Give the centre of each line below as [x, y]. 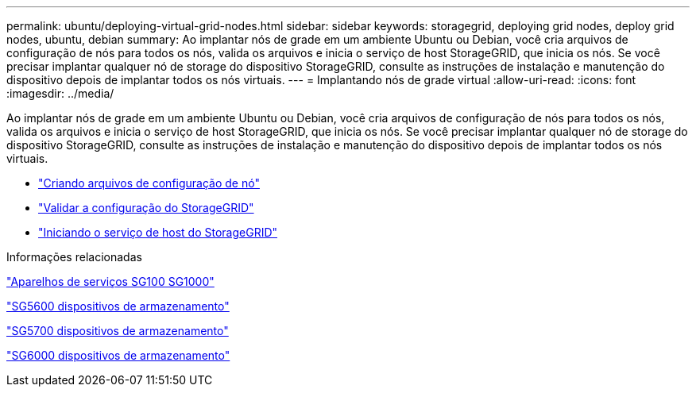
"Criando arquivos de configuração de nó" [149, 183]
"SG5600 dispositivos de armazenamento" [118, 306]
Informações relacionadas [74, 257]
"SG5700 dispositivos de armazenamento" [118, 331]
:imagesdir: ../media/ [60, 93]
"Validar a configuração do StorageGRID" [146, 208]
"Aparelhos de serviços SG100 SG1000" [110, 281]
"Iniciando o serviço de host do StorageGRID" [158, 232]
